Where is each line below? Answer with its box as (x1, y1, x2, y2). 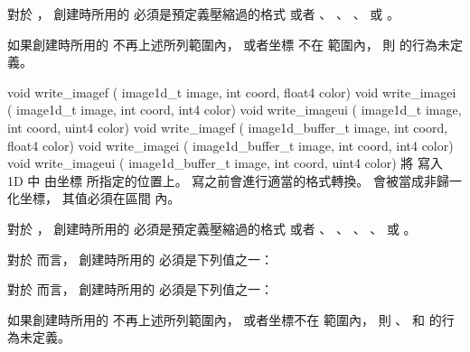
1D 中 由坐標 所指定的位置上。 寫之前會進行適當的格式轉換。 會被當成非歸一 (7, 171, 463, 190)
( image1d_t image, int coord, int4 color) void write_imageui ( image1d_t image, (7, 100, 462, 119)
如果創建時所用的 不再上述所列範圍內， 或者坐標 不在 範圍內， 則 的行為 (7, 34, 437, 53)
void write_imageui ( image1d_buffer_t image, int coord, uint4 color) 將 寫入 (7, 153, 443, 172)
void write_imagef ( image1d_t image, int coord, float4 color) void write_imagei (7, 82, 456, 101)
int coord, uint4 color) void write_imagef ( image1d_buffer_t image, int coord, (7, 117, 448, 136)
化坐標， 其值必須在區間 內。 (7, 189, 181, 208)
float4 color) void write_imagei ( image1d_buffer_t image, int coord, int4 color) (7, 135, 454, 154)
